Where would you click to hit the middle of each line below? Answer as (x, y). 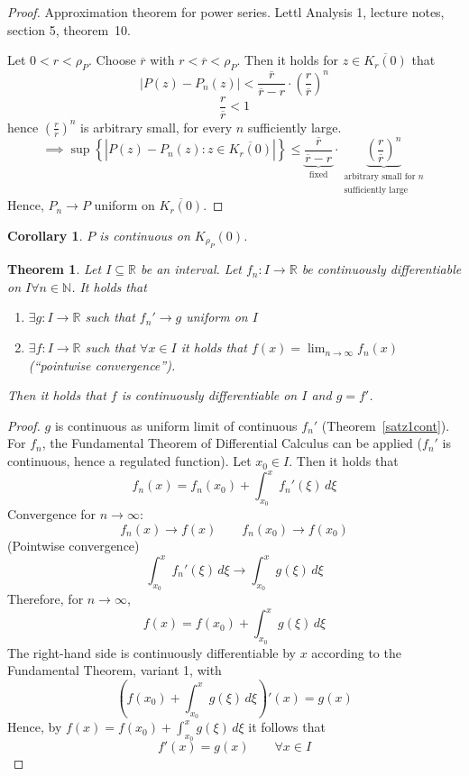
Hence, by (35, 727)
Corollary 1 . (45, 235)
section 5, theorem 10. (69, 29)
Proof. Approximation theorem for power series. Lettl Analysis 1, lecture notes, (226, 12)
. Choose (112, 60)
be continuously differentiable (382, 269)
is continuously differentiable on (209, 395)
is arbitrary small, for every (156, 127)
